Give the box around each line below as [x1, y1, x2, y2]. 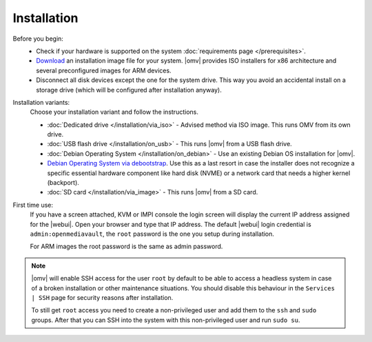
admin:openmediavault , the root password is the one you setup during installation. [30, 230, 275, 238]
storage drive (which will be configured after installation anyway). [36, 85, 222, 94]
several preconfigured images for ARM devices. [36, 66, 172, 74]
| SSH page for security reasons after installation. [31, 293, 174, 301]
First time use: [12, 201, 54, 209]
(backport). [47, 179, 79, 187]
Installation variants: [12, 98, 70, 106]
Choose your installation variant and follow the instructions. [30, 108, 199, 117]
